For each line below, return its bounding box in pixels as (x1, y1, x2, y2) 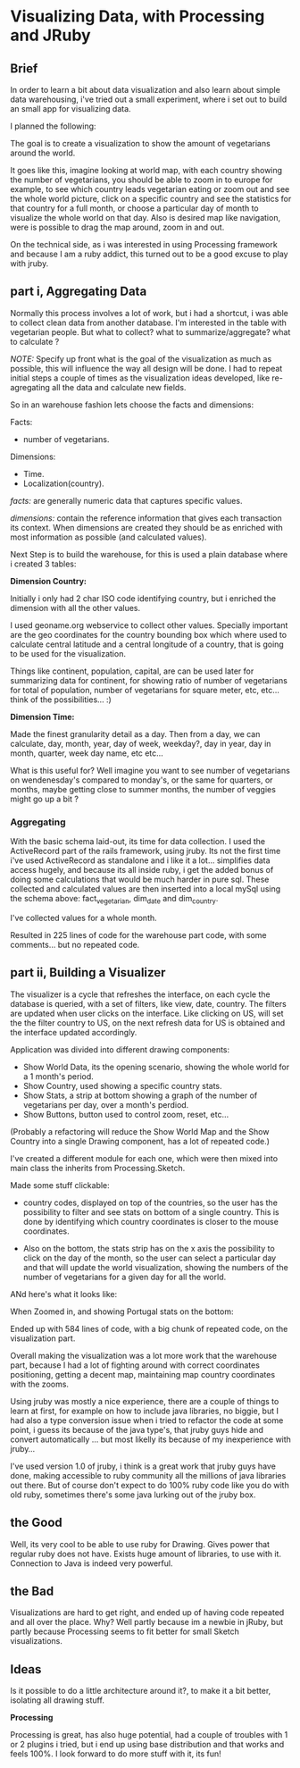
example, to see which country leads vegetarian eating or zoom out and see (10, 184, 290, 194)
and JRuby (10, 25, 92, 46)
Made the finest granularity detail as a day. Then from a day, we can (10, 728, 261, 739)
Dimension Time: (10, 711, 75, 722)
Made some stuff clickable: (10, 1179, 110, 1190)
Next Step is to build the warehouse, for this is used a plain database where (10, 549, 288, 559)
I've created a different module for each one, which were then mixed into (10, 1152, 279, 1163)
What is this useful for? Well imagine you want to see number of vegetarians (10, 765, 291, 775)
